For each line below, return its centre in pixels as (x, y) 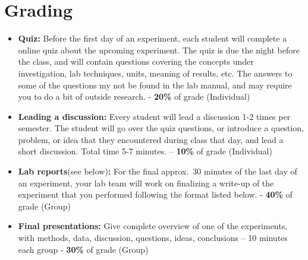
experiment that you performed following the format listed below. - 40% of (155, 194)
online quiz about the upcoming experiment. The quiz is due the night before (159, 50)
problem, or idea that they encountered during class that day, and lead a (151, 139)
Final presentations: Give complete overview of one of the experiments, (153, 226)
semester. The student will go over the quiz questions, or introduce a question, (161, 128)
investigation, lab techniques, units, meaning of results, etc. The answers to (155, 73)
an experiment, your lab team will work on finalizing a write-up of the (146, 183)
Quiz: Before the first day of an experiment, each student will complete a (153, 38)
